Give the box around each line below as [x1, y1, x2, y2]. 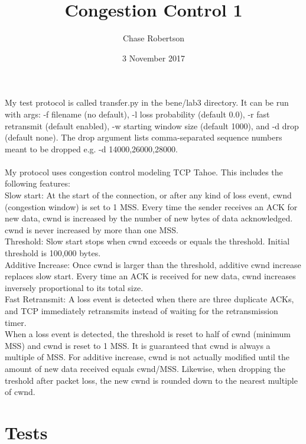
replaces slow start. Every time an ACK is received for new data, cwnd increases [5, 270, 296, 282]
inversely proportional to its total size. [5, 281, 144, 293]
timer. [5, 316, 27, 328]
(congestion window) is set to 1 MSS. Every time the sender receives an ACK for [5, 200, 298, 213]
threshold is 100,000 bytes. [5, 247, 101, 259]
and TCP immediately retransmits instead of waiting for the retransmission [5, 305, 278, 316]
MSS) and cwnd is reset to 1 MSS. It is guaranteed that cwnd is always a [5, 339, 271, 351]
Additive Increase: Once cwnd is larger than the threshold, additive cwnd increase [5, 258, 301, 270]
